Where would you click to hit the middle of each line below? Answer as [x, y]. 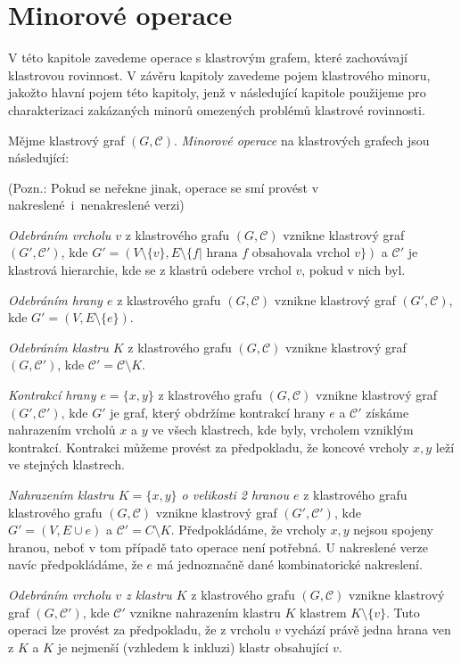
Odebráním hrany [55, 299]
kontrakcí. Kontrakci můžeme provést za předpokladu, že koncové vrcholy [209, 447]
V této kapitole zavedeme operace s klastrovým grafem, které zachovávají [208, 58]
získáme [387, 412]
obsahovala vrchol [301, 254]
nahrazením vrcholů [62, 430]
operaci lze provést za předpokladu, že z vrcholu [140, 630]
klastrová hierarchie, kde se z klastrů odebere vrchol [150, 270]
